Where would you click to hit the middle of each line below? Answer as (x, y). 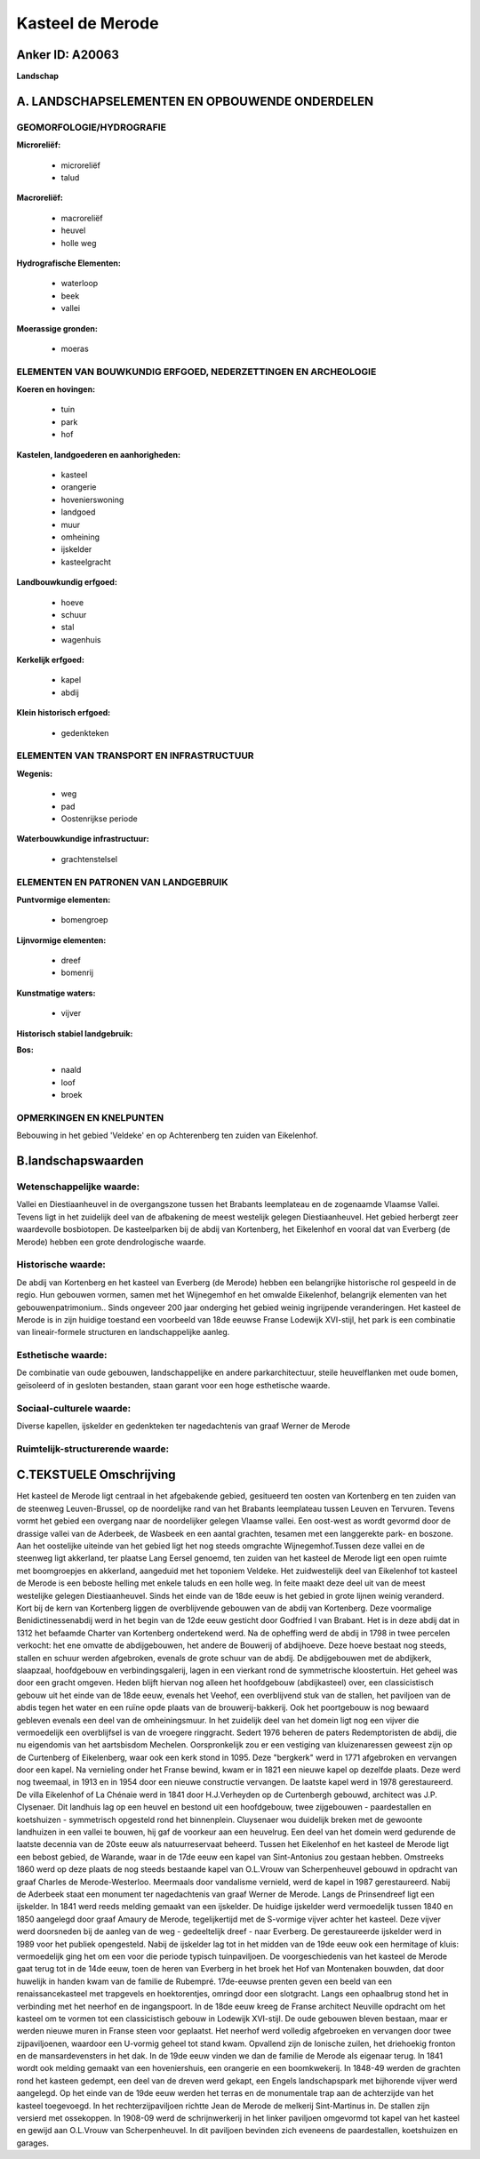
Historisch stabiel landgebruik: (75, 1033)
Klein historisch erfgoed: (64, 713)
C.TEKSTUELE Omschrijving (96, 1475)
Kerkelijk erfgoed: (50, 660)
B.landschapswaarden (80, 1161)
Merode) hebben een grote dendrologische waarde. (111, 1242)
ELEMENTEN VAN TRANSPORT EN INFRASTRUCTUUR (135, 756)
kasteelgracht (86, 562)
